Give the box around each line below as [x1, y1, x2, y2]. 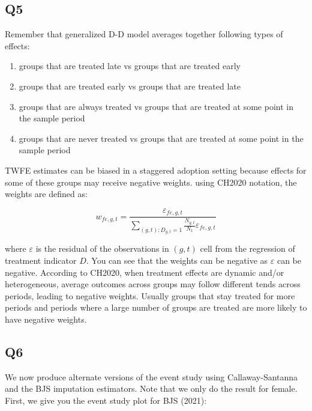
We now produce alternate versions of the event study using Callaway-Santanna [5, 370, 298, 383]
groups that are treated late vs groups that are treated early [19, 59, 241, 72]
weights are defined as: [5, 187, 88, 200]
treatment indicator [5, 254, 77, 267]
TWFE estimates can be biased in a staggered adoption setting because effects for [5, 163, 307, 176]
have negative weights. [5, 313, 87, 326]
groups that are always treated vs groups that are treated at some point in [19, 100, 293, 112]
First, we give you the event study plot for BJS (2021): [5, 394, 207, 406]
